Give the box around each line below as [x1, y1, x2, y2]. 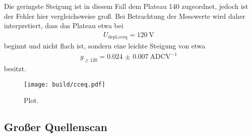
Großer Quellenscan [4, 119, 107, 135]
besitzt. [4, 63, 26, 74]
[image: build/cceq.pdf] [24, 81, 105, 88]
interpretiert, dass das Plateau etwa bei [4, 20, 123, 31]
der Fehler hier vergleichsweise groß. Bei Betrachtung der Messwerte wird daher [4, 10, 246, 21]
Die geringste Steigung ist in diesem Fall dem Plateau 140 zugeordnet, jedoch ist [4, 1, 249, 11]
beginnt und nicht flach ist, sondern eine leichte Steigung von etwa [4, 41, 205, 51]
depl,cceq [108, 35, 128, 40]
